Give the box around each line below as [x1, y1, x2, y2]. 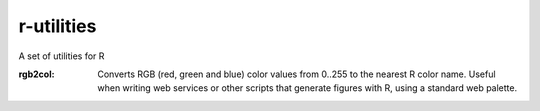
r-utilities [18, 15, 97, 37]
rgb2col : [18, 68, 55, 80]
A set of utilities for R [18, 50, 105, 62]
